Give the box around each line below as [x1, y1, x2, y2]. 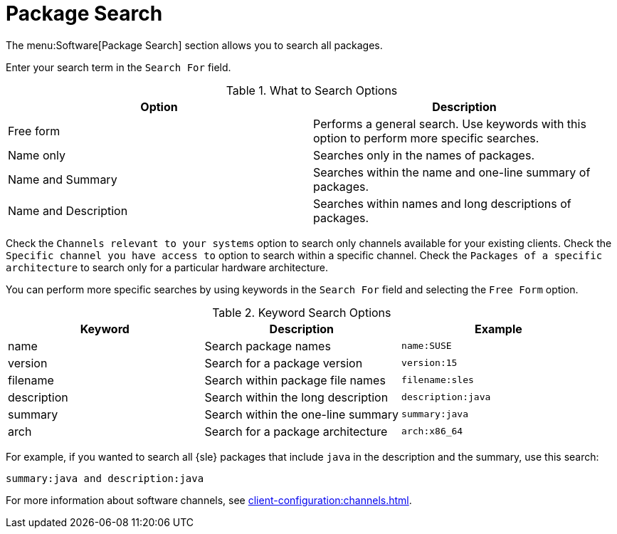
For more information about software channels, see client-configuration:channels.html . [6, 493, 412, 506]
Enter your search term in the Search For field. [6, 61, 231, 73]
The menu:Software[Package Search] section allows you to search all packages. [6, 38, 383, 51]
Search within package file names [204, 372, 386, 387]
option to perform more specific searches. [313, 130, 539, 145]
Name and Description [8, 203, 128, 218]
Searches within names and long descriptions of [313, 196, 571, 211]
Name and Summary [8, 172, 117, 187]
